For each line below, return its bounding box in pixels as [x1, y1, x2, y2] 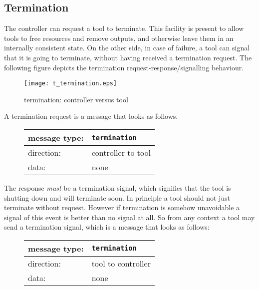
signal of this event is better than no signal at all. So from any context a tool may [4, 212, 255, 222]
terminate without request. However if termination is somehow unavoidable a [4, 202, 240, 213]
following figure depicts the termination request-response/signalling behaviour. [4, 62, 244, 72]
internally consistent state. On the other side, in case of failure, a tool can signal [4, 42, 250, 53]
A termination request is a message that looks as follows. [4, 111, 178, 121]
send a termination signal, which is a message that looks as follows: [4, 222, 210, 232]
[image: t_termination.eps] [24, 80, 117, 87]
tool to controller [91, 257, 151, 269]
